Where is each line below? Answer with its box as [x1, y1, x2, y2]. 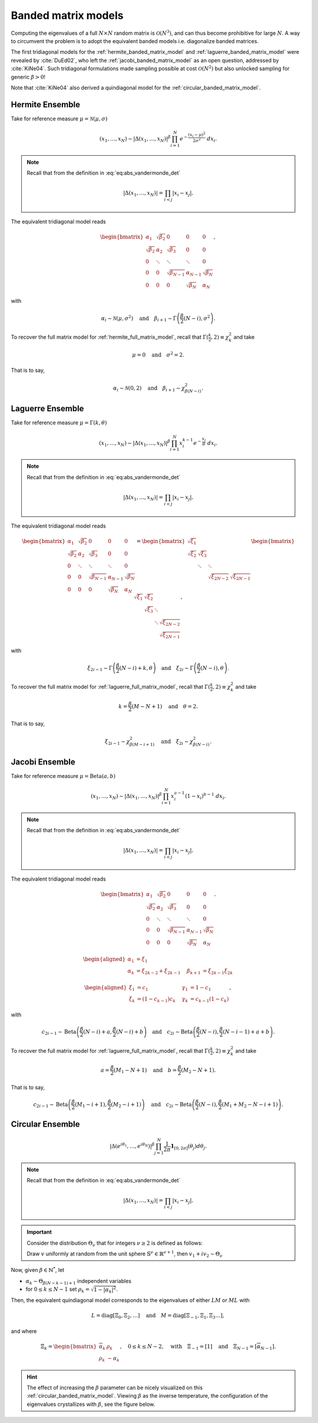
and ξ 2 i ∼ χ [161, 738, 194, 746]
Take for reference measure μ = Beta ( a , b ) [11, 772, 116, 779]
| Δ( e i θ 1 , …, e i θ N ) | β [110, 1142, 155, 1150]
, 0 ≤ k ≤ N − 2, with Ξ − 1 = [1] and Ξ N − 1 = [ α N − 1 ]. [120, 1343, 276, 1352]
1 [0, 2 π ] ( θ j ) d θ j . [170, 1143, 207, 1151]
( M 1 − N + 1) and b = [114, 1067, 177, 1075]
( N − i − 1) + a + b [223, 1028, 270, 1035]
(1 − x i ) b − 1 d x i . [185, 791, 226, 801]
